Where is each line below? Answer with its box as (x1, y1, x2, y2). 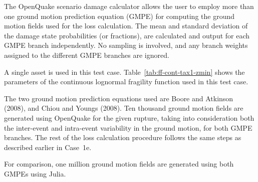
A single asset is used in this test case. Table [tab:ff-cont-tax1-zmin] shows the (4, 66, 245, 77)
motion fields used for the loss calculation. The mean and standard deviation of (4, 20, 248, 31)
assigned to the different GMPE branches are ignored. (4, 49, 169, 60)
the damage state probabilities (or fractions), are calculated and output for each (4, 30, 250, 40)
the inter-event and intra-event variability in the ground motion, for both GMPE (4, 122, 252, 133)
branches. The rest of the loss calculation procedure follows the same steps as (4, 132, 241, 143)
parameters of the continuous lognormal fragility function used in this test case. (4, 76, 248, 87)
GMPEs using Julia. (4, 168, 66, 179)
